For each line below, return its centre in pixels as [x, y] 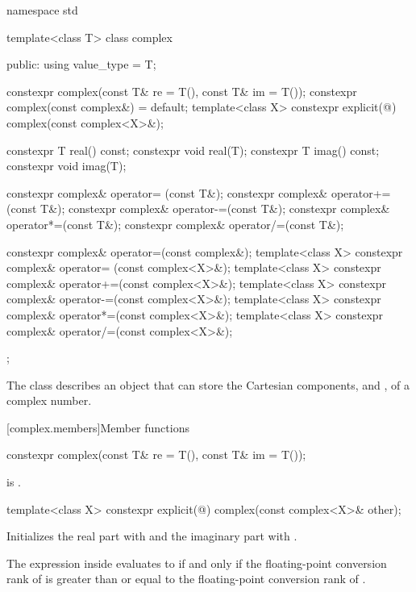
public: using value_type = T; [81, 64]
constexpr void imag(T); [67, 166]
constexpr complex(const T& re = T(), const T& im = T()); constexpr [182, 91]
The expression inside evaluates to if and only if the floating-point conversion [197, 563]
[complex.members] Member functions [98, 427]
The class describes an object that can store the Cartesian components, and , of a [208, 384]
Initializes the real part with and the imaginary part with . [152, 536]
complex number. [49, 400]
